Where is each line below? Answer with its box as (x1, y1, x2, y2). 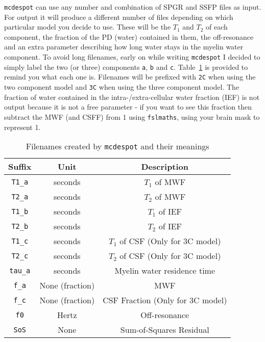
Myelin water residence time (114, 265, 215, 277)
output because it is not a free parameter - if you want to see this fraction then (4, 101, 252, 112)
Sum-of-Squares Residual (120, 324, 209, 336)
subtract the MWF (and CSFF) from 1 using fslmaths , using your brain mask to (4, 111, 260, 122)
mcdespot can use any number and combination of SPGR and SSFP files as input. (4, 2, 261, 12)
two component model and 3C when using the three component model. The (4, 82, 239, 92)
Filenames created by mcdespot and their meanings (26, 140, 209, 152)
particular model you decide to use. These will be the (4, 21, 171, 32)
